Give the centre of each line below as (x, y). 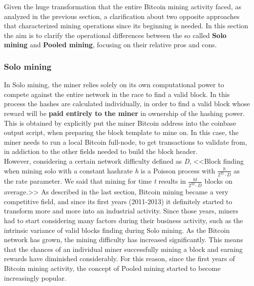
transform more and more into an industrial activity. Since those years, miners (121, 211)
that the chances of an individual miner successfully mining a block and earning (123, 249)
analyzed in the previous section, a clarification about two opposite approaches (122, 16)
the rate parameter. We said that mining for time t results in (95, 181)
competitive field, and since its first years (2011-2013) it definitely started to (118, 201)
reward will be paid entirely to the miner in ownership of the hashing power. (125, 113)
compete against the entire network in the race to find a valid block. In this (117, 94)
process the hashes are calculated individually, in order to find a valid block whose (127, 104)
